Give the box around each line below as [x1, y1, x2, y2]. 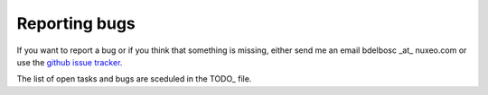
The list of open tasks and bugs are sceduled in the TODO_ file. [16, 73, 252, 84]
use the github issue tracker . [16, 56, 123, 67]
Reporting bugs [16, 13, 136, 33]
